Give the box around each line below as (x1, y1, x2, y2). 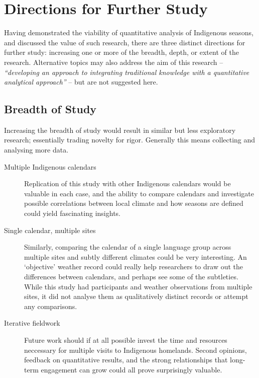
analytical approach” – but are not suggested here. (4, 77, 158, 87)
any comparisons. (24, 300, 77, 311)
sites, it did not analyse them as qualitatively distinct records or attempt (24, 291, 248, 301)
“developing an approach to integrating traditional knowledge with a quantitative (4, 66, 249, 77)
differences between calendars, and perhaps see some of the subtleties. (24, 271, 238, 282)
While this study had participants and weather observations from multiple (24, 281, 252, 291)
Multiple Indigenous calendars (4, 161, 96, 172)
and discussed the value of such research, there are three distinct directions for (4, 37, 245, 47)
